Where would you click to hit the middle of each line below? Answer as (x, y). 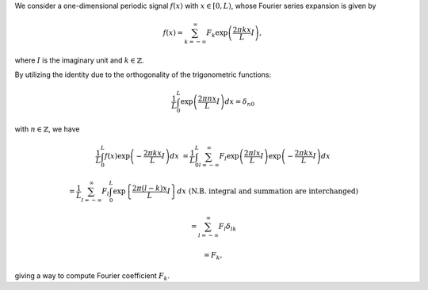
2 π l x (252, 153)
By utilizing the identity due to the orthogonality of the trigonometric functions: (143, 74)
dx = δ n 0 (240, 103)
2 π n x (207, 98)
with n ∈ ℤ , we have (47, 129)
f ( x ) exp (117, 156)
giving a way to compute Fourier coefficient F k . (92, 277)
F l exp (229, 157)
